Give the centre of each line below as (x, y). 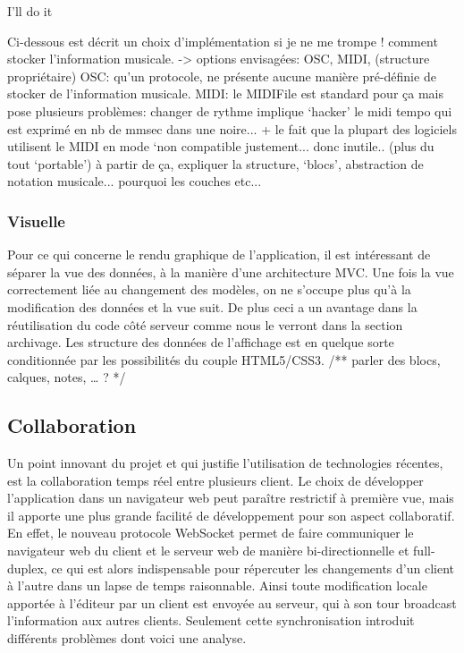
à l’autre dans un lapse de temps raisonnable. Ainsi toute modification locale (217, 585)
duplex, (27, 568)
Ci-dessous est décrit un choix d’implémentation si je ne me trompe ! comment (223, 41)
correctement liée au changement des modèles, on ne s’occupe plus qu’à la (209, 289)
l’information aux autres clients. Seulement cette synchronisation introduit (211, 620)
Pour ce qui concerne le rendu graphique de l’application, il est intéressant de (219, 254)
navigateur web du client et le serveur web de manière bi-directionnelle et (208, 551)
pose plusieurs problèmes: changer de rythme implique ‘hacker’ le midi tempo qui (230, 110)
